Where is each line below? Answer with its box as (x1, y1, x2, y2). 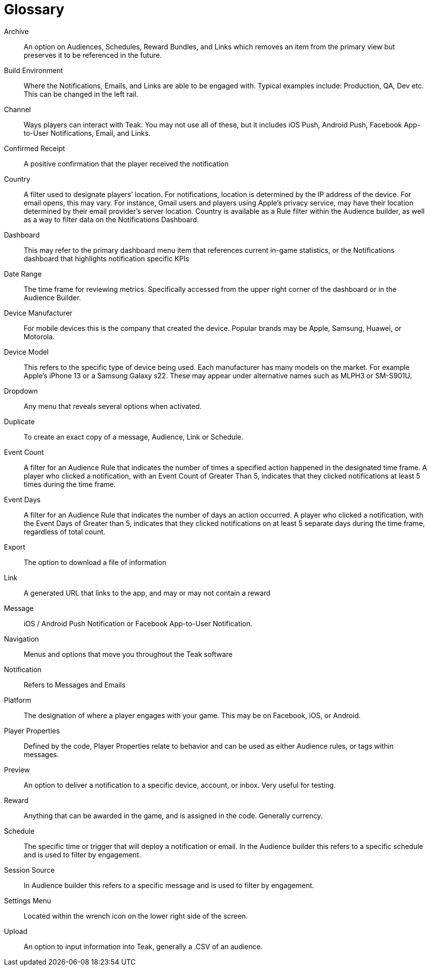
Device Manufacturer (4, 308, 73, 317)
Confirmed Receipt (4, 144, 65, 153)
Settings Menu (4, 896, 51, 905)
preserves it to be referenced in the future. (24, 50, 162, 59)
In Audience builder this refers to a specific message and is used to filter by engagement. (24, 881, 314, 889)
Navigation (4, 634, 39, 643)
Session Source (4, 865, 55, 874)
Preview (4, 765, 30, 774)
